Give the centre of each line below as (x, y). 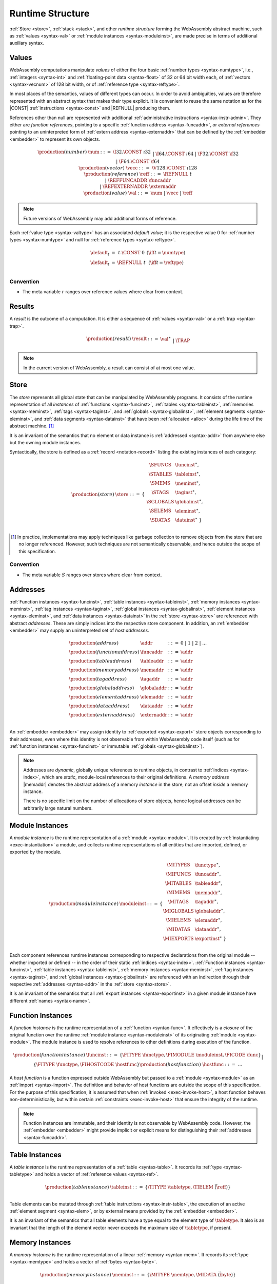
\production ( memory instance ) (75, 1274)
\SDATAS (160, 520)
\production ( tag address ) (98, 679)
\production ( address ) (94, 643)
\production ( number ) (62, 152)
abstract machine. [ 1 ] (32, 426)
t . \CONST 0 (131, 252)
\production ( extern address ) (102, 715)
